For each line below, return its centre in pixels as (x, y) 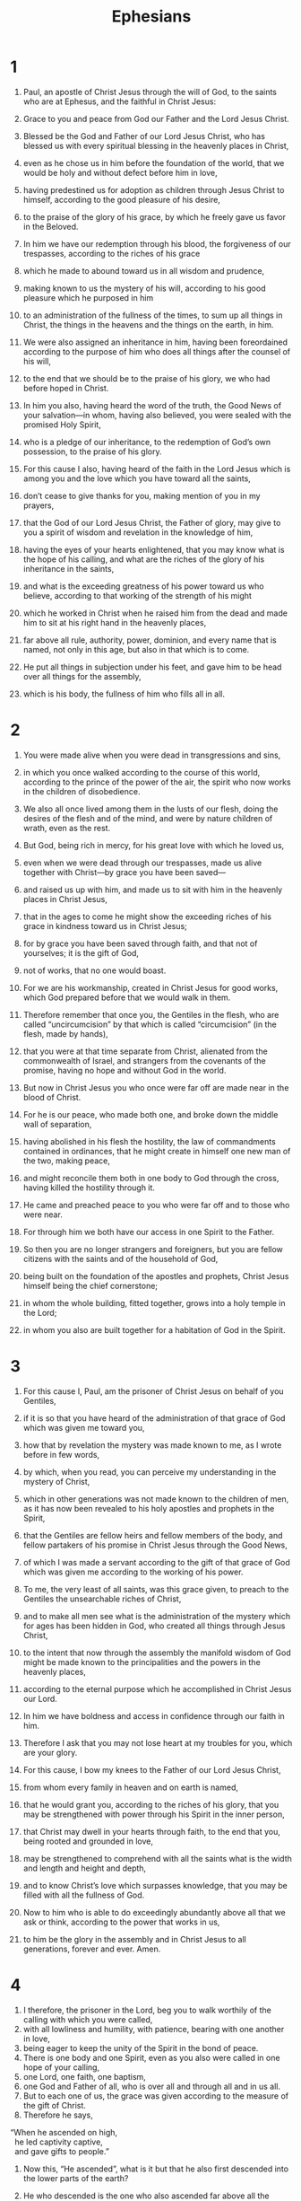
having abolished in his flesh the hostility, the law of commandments (149, 1141)
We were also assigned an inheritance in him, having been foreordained (155, 342)
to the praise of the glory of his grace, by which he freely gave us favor (154, 216)
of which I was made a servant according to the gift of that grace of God (156, 1562)
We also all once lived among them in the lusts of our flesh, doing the (150, 809)
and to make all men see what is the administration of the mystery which (156, 1616)
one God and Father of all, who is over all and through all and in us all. (152, 2086)
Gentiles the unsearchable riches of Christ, (102, 1599)
